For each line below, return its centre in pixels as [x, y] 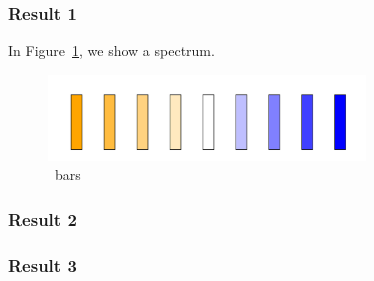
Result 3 [42, 264]
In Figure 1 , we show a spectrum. [111, 50]
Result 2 [42, 218]
